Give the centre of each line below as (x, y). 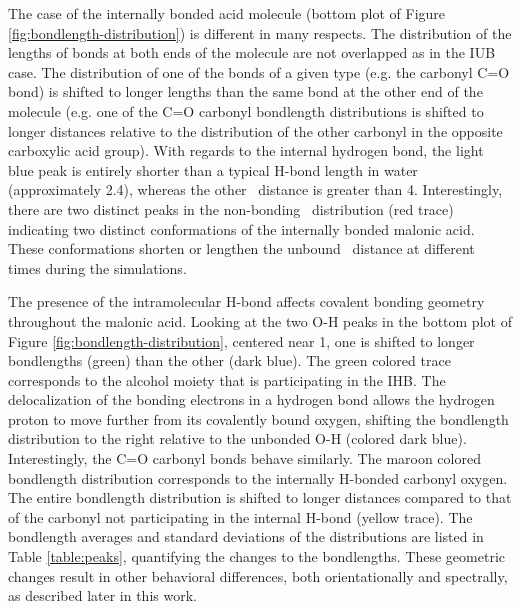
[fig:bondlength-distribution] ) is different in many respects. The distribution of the (260, 32)
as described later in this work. (102, 595)
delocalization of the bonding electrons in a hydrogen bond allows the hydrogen (251, 399)
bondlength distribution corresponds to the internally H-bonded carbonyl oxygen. (258, 477)
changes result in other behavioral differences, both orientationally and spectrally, (258, 575)
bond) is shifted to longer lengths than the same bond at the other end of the (245, 91)
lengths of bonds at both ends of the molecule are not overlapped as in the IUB (252, 52)
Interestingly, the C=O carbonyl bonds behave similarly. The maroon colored (244, 458)
